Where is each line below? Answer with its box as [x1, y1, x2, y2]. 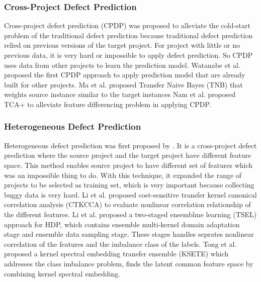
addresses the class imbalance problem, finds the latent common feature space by [4, 258, 253, 268]
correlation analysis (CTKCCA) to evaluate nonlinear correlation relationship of [4, 199, 251, 210]
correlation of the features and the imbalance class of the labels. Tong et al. [4, 238, 237, 249]
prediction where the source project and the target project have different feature [4, 150, 251, 160]
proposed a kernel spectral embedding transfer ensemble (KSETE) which [4, 248, 229, 259]
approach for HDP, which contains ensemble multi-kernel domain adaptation [4, 219, 240, 229]
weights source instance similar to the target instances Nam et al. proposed [4, 89, 236, 100]
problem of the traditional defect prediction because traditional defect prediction [4, 30, 253, 40]
